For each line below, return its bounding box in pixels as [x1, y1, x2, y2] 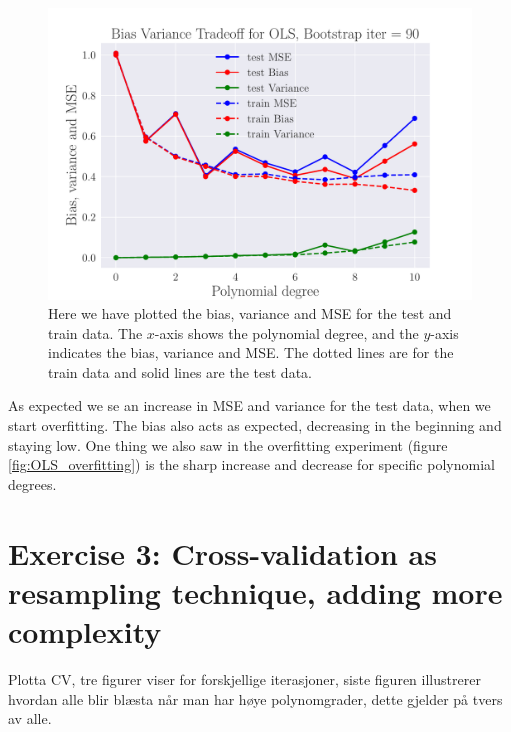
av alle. [8, 708, 52, 729]
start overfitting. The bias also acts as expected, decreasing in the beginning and [8, 415, 502, 436]
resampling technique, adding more [8, 571, 503, 612]
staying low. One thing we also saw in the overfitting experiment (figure [8, 434, 448, 455]
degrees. [8, 473, 57, 494]
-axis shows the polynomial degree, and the [154, 322, 419, 343]
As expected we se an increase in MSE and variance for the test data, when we [8, 395, 491, 416]
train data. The [48, 322, 143, 343]
